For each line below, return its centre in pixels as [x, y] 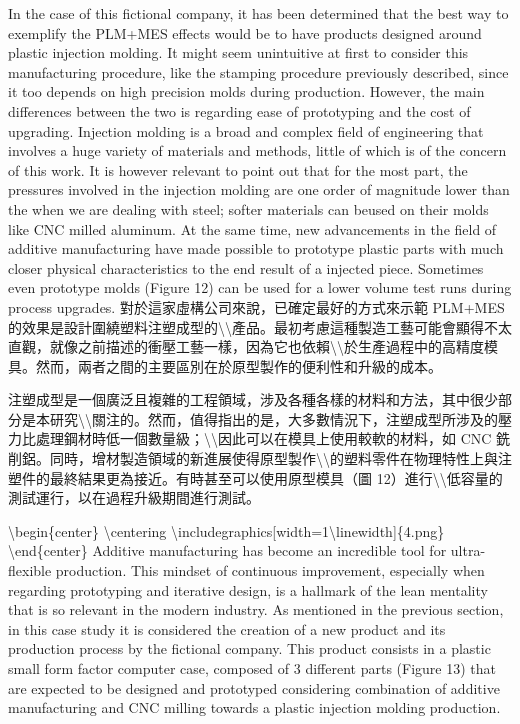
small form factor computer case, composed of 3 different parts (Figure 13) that [252, 668]
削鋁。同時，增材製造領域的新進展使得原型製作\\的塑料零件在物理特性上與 [253, 458]
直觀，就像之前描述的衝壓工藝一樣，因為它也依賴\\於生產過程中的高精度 [246, 346]
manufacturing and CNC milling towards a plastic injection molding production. [254, 707]
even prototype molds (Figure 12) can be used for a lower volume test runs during [260, 287]
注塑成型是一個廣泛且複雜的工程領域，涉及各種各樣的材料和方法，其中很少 [253, 399]
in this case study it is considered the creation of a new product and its [227, 628]
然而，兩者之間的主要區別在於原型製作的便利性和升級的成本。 [238, 365]
